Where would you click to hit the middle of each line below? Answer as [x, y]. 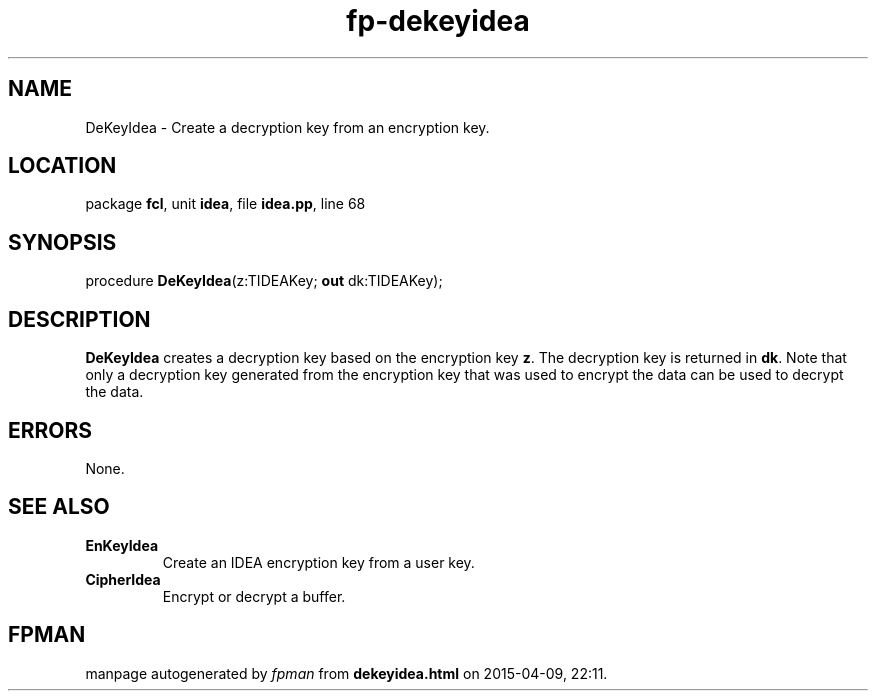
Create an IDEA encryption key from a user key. [318, 562]
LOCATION [62, 166]
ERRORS [50, 430]
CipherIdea [123, 579]
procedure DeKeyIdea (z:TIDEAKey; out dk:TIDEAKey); [264, 281]
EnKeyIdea [122, 545]
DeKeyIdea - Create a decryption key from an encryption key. [287, 127]
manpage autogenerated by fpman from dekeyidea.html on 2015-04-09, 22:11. [346, 673]
